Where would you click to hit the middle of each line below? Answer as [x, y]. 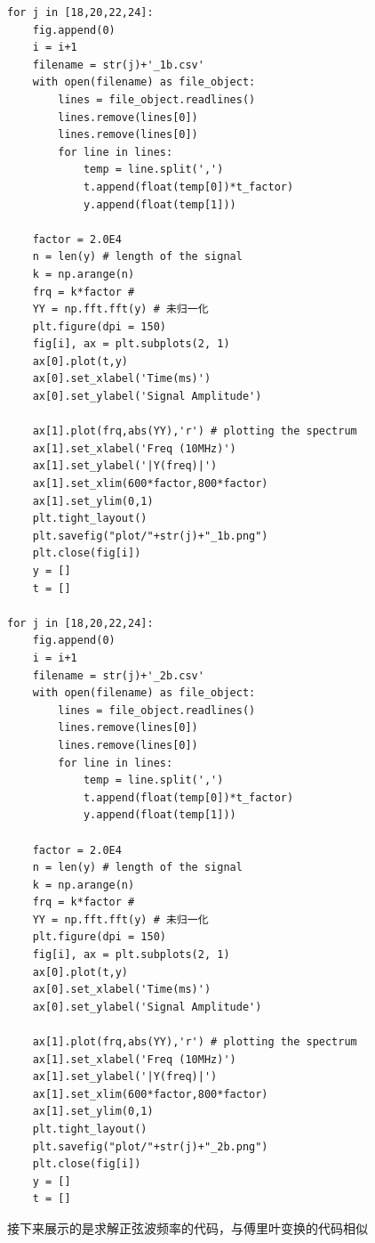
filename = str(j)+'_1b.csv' [118, 65]
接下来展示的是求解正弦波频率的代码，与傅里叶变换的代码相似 [187, 1227]
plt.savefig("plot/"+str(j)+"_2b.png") [150, 1146]
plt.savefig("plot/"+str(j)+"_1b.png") [150, 536]
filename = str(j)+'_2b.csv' [118, 675]
